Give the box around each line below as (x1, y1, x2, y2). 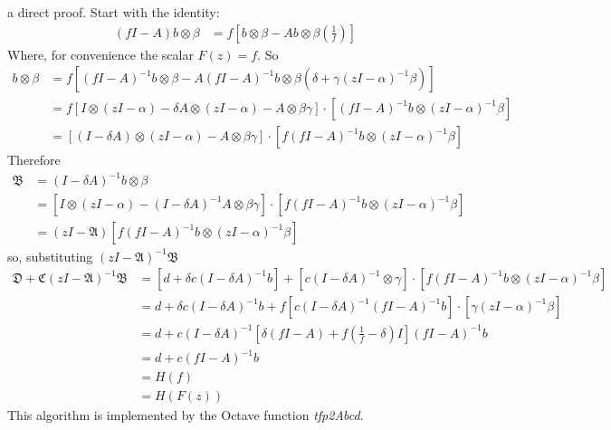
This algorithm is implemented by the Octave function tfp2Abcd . (7, 406, 364, 425)
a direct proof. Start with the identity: (7, 3, 220, 21)
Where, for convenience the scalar (7, 44, 194, 63)
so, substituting (7, 246, 93, 265)
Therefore (7, 150, 61, 169)
